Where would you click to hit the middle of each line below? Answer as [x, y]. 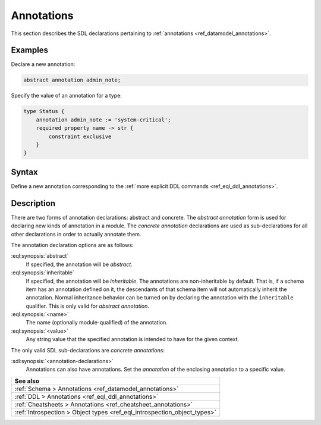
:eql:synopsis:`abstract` [40, 256]
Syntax [24, 172]
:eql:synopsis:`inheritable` [43, 273]
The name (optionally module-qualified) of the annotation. [97, 323]
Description [33, 203]
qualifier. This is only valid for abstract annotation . [88, 306]
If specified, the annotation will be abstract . [79, 264]
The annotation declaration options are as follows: [72, 245]
